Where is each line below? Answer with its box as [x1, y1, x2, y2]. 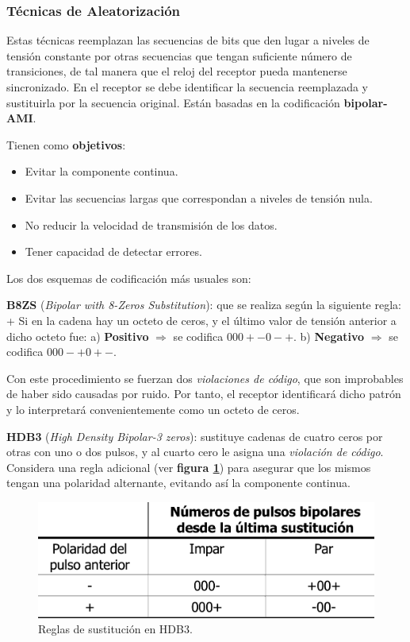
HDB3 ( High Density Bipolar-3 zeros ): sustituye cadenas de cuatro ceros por [6, 427, 383, 444]
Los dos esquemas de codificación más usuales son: [6, 269, 251, 286]
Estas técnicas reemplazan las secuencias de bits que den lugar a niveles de [6, 32, 370, 48]
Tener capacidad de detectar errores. [25, 243, 202, 260]
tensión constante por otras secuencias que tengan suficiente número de [6, 47, 352, 64]
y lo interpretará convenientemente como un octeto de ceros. [6, 400, 300, 417]
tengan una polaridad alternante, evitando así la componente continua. [6, 474, 351, 491]
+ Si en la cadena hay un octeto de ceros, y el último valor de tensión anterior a [6, 311, 397, 328]
